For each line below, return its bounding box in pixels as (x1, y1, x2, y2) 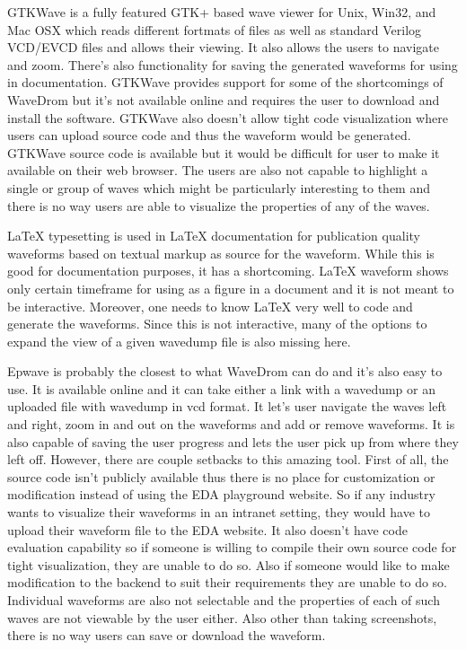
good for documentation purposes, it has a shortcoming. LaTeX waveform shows (7, 261, 449, 280)
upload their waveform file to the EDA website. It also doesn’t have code (7, 520, 408, 539)
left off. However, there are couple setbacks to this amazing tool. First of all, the (7, 450, 449, 469)
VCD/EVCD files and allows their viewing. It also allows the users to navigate (7, 38, 439, 57)
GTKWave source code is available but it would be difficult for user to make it (7, 143, 440, 162)
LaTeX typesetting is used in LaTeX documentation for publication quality (7, 226, 420, 245)
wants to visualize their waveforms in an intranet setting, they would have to (7, 503, 430, 522)
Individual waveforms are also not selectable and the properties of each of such (7, 591, 440, 609)
